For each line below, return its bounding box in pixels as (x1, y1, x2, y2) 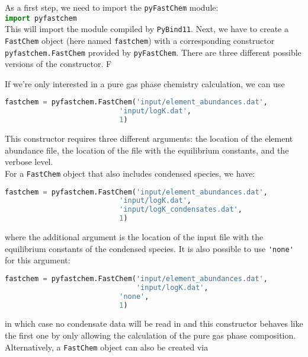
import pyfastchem (5, 14, 77, 23)
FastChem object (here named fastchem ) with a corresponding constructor (5, 34, 275, 46)
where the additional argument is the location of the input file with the (5, 231, 264, 243)
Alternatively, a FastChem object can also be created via (5, 340, 208, 353)
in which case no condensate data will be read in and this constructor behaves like (5, 317, 303, 330)
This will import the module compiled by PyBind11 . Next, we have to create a (5, 23, 288, 35)
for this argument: (5, 254, 70, 266)
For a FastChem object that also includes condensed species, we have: (5, 167, 255, 179)
